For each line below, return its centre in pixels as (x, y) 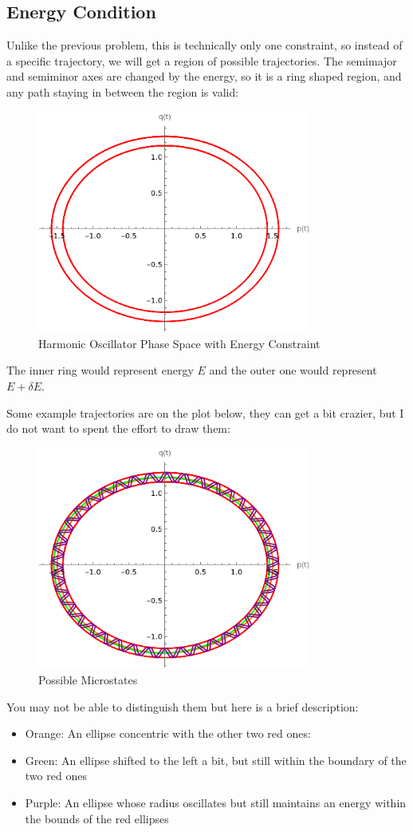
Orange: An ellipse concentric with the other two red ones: (168, 733)
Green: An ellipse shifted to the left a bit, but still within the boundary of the (216, 760)
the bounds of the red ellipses (97, 818)
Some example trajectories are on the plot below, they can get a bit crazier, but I (205, 412)
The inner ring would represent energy (100, 370)
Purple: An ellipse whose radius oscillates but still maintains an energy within (216, 802)
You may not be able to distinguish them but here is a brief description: (183, 706)
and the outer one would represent (293, 370)
